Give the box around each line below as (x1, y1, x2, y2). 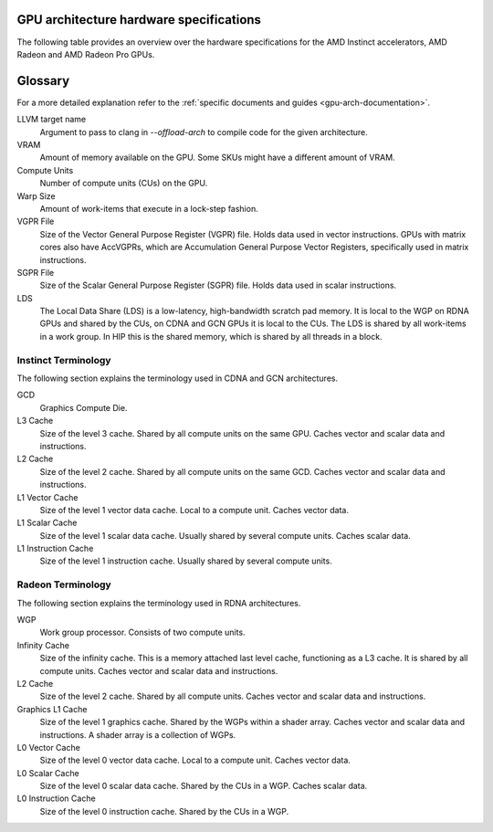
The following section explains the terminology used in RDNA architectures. (16, 597, 301, 608)
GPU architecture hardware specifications (16, 12, 262, 27)
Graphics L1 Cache (16, 703, 88, 714)
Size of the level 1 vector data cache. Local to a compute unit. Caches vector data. (39, 504, 349, 515)
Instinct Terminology (16, 353, 111, 366)
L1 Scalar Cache (16, 517, 78, 529)
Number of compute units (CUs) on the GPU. (39, 178, 208, 189)
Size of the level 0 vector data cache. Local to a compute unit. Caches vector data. (39, 754, 351, 766)
